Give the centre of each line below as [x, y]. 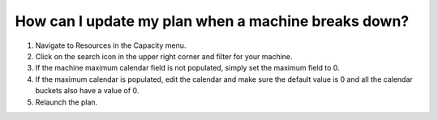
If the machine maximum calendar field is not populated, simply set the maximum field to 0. [187, 68]
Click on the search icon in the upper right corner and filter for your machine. [164, 56]
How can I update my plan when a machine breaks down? [212, 21]
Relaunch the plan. [67, 102]
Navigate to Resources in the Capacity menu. [111, 45]
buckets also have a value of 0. [87, 91]
